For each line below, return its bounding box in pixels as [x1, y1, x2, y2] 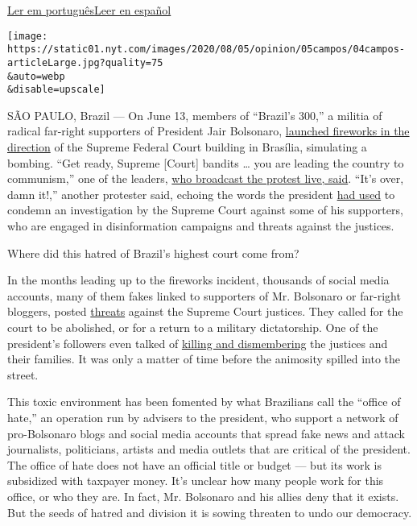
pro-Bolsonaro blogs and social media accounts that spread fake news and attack [7, 425, 405, 441]
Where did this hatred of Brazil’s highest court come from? [7, 244, 299, 261]
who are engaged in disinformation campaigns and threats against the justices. [7, 217, 394, 234]
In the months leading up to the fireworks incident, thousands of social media [7, 271, 390, 288]
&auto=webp [7, 70, 65, 82]
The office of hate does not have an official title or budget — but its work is [7, 456, 382, 473]
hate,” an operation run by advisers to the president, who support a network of [7, 408, 398, 425]
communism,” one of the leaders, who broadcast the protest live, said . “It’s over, [7, 170, 404, 187]
